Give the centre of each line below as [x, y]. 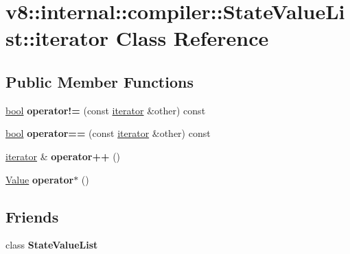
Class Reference [192, 38]
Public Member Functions [100, 81]
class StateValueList [52, 245]
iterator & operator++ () [63, 156]
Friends [32, 216]
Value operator [40, 179]
